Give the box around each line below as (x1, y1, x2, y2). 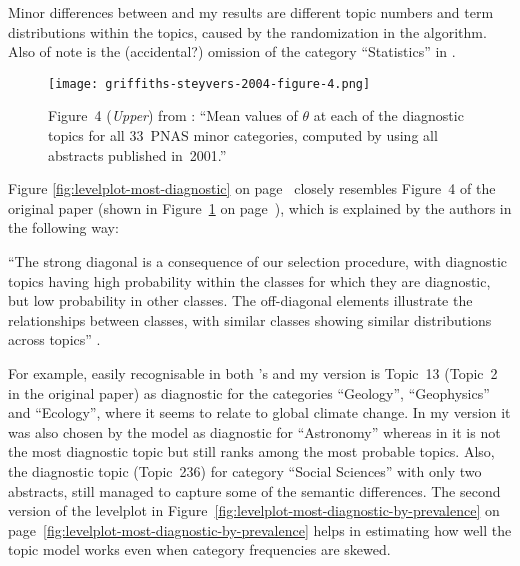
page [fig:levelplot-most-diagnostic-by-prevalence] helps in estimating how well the (8, 519, 512, 540)
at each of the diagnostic (313, 105, 464, 126)
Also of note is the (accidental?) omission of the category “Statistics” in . (8, 41, 456, 62)
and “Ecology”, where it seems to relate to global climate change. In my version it (8, 402, 511, 423)
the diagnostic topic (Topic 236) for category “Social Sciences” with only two (8, 460, 482, 481)
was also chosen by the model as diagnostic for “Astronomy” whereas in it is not (8, 421, 501, 442)
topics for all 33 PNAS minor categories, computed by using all (48, 125, 438, 146)
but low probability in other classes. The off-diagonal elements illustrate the (8, 290, 473, 311)
